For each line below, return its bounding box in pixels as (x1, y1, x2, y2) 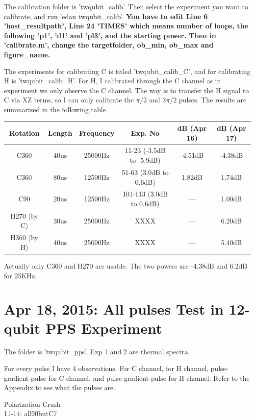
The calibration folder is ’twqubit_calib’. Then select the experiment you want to (4, 1, 249, 11)
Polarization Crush (4, 398, 61, 409)
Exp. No (130, 127, 160, 138)
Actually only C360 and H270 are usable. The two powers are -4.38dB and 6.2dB (4, 260, 248, 271)
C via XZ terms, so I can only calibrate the (4, 95, 134, 105)
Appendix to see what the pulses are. (4, 382, 115, 393)
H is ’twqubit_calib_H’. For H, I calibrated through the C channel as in (4, 75, 221, 86)
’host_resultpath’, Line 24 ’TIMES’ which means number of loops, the (4, 21, 248, 31)
